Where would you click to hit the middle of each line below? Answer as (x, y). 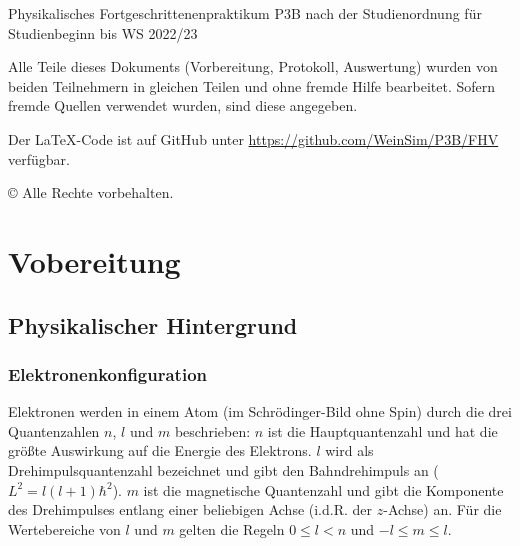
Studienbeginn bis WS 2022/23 (103, 32)
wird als (349, 450)
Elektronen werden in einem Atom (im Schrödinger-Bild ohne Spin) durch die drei (260, 411)
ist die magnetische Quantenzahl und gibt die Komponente (323, 489)
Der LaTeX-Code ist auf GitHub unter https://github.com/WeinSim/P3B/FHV (253, 138)
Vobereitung (94, 260)
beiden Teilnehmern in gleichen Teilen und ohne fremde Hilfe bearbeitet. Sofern (252, 85)
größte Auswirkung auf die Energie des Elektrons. (160, 450)
